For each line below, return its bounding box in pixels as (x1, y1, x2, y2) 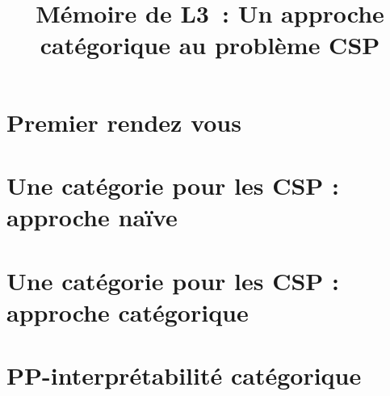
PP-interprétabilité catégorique (6, 359, 362, 392)
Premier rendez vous (6, 105, 241, 138)
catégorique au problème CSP (40, 28, 380, 61)
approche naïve (6, 200, 178, 234)
